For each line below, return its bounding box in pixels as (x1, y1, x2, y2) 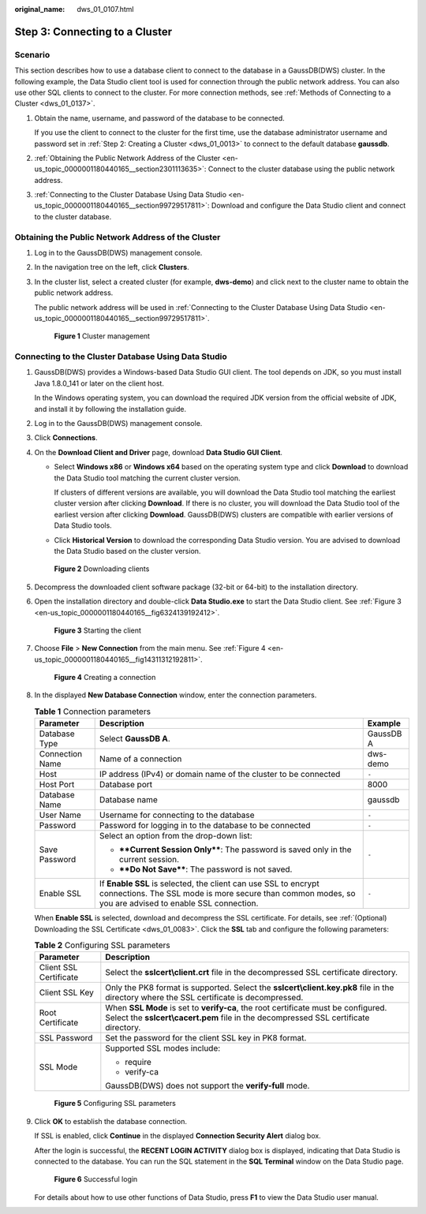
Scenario (14, 49, 50, 60)
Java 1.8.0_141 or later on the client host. (34, 379, 165, 388)
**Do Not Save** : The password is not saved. (118, 864, 293, 875)
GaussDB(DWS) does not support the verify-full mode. (105, 1081, 310, 1092)
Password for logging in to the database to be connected (99, 820, 311, 831)
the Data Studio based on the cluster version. (54, 546, 201, 555)
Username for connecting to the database (99, 809, 256, 820)
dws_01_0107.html (77, 5, 134, 13)
